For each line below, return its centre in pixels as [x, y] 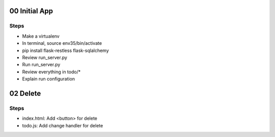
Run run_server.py [41, 65]
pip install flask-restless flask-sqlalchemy [65, 50]
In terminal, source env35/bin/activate [62, 43]
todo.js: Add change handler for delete [63, 125]
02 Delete [25, 93]
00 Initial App [31, 11]
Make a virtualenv [41, 36]
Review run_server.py [45, 57]
